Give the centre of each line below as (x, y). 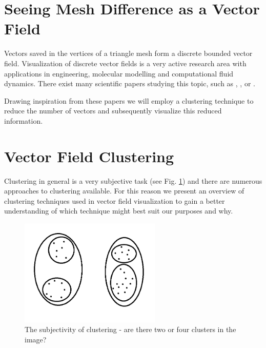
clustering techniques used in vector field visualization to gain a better (115, 200)
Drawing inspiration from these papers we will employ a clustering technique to (129, 100)
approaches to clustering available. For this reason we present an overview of (124, 191)
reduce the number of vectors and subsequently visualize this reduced (113, 111)
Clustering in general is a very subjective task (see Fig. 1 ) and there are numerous (133, 180)
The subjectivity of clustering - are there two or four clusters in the (130, 329)
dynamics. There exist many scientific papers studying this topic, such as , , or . (130, 83)
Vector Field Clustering (89, 156)
